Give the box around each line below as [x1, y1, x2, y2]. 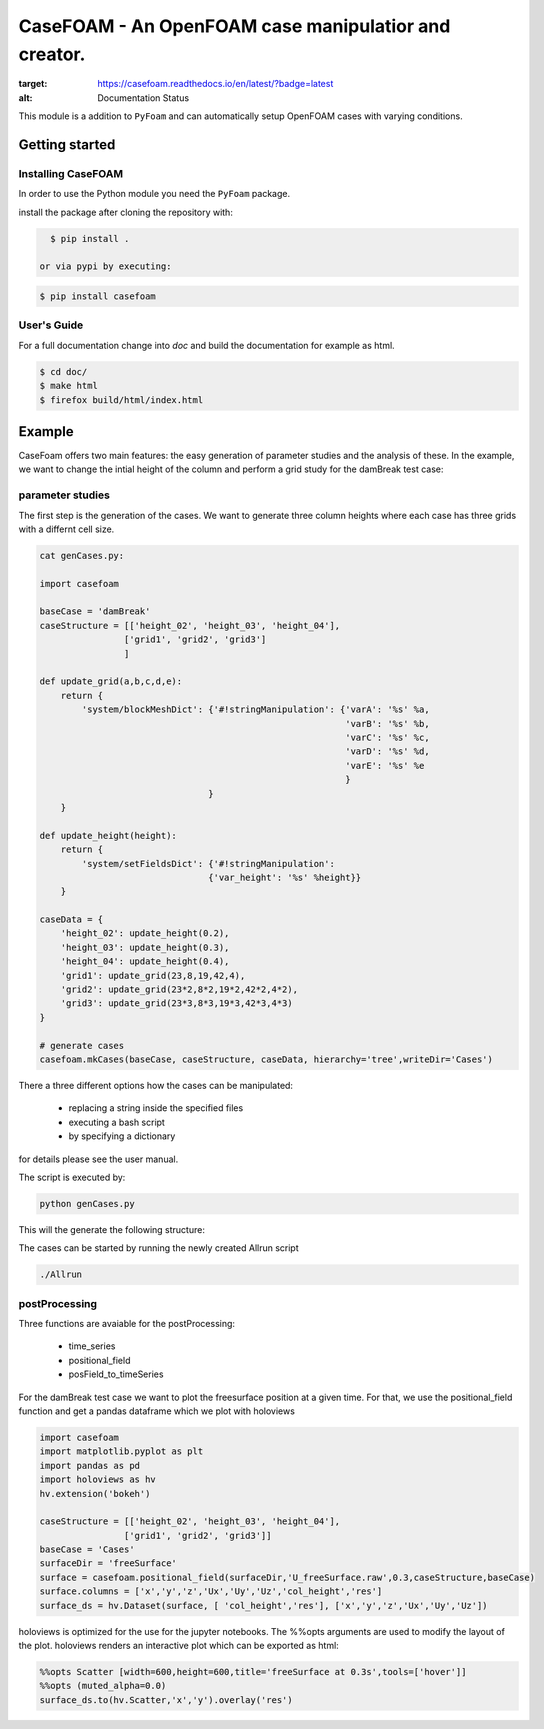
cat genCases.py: [39, 550, 125, 561]
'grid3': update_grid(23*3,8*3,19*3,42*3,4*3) [60, 998, 294, 1009]
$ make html [39, 380, 99, 392]
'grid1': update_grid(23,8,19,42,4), [60, 970, 246, 981]
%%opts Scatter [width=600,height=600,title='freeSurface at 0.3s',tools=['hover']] [39, 1666, 467, 1677]
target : [18, 78, 48, 90]
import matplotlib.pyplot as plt [39, 1446, 204, 1457]
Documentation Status [97, 91, 190, 104]
